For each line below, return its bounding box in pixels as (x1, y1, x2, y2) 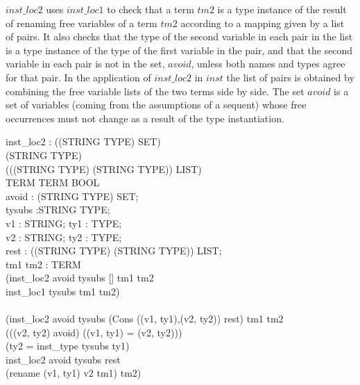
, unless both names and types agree (191, 56, 345, 71)
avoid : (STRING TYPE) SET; (6, 188, 139, 203)
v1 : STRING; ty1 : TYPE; (6, 215, 122, 230)
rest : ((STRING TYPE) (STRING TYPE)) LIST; (6, 243, 222, 258)
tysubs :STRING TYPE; (6, 202, 110, 217)
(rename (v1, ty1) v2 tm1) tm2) (6, 366, 142, 380)
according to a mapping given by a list (180, 15, 345, 30)
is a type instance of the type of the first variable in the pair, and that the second (6, 42, 353, 57)
